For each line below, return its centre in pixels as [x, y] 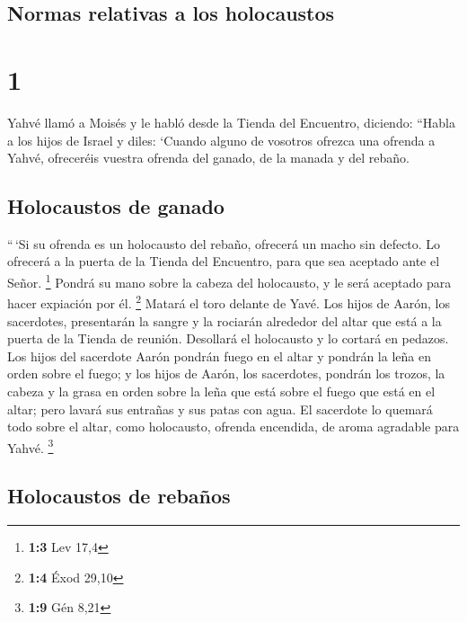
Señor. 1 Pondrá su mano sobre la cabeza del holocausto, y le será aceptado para [229, 281]
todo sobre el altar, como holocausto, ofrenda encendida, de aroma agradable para [233, 427]
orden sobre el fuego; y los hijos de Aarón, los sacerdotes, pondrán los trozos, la [226, 373]
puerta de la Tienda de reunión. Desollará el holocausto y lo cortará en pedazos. [228, 338]
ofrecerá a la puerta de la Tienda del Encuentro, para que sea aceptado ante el [224, 261]
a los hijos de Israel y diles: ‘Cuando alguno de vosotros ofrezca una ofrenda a [221, 140]
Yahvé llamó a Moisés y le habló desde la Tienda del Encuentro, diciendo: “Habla [232, 122]
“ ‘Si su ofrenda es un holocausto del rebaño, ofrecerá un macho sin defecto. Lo [224, 243]
